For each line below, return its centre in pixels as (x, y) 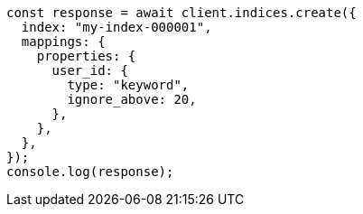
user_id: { (90, 70)
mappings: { (63, 42)
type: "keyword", (128, 85)
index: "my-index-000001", (116, 27)
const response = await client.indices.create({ (181, 13)
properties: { (86, 56)
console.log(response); (90, 172)
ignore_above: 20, (132, 99)
